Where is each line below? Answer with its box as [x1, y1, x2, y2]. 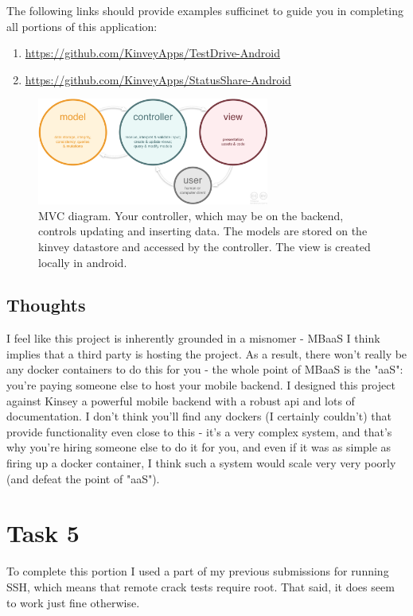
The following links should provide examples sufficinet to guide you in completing [6, 2, 403, 18]
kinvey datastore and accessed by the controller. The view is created [38, 238, 371, 254]
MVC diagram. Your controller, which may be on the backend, [38, 207, 344, 223]
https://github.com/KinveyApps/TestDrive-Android [25, 45, 281, 61]
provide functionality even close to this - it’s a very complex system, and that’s [6, 423, 392, 440]
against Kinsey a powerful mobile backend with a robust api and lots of [6, 392, 355, 409]
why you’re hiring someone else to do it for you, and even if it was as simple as [6, 439, 392, 455]
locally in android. [38, 254, 127, 270]
